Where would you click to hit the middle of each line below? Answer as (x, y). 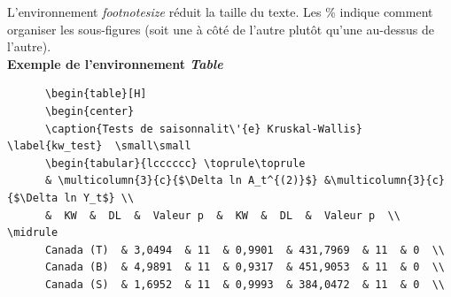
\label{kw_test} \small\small (99, 146)
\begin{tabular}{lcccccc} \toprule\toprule (175, 163)
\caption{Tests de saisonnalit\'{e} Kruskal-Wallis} (203, 129)
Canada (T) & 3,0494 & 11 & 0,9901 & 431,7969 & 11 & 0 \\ (245, 250)
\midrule (33, 233)
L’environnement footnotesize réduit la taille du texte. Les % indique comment (220, 11)
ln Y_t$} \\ (99, 198)
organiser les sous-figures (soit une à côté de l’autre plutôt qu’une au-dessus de (221, 29)
